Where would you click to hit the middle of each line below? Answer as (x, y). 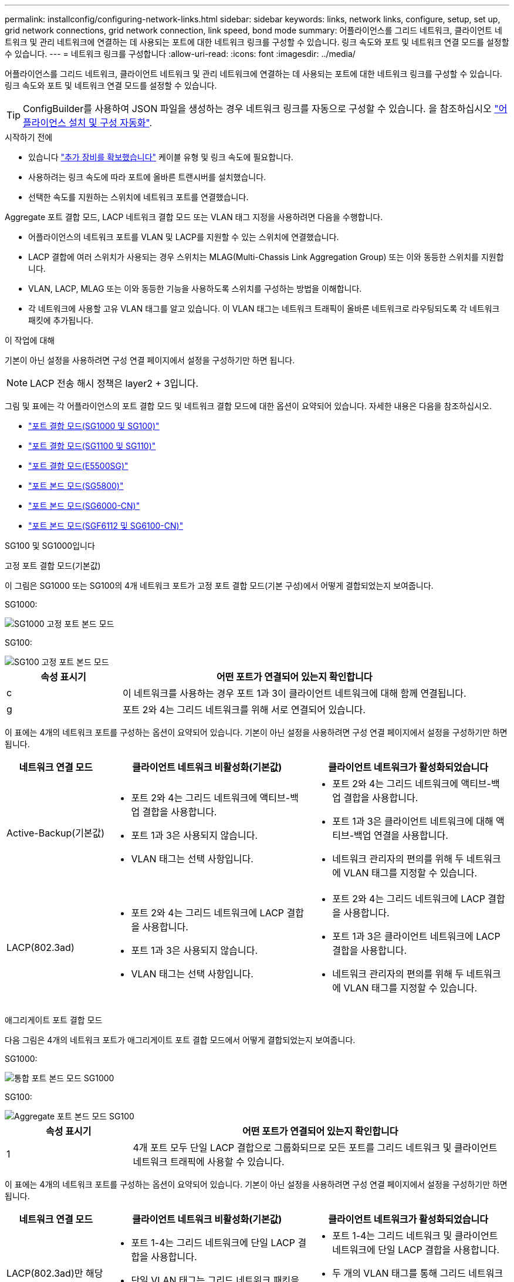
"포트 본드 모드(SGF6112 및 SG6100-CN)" (106, 526)
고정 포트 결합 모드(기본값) (53, 566)
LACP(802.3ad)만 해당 (55, 1273)
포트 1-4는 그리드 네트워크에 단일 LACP (213, 1243)
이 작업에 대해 (30, 340)
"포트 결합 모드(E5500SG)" (78, 466)
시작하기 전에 (29, 137)
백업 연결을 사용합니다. (401, 835)
